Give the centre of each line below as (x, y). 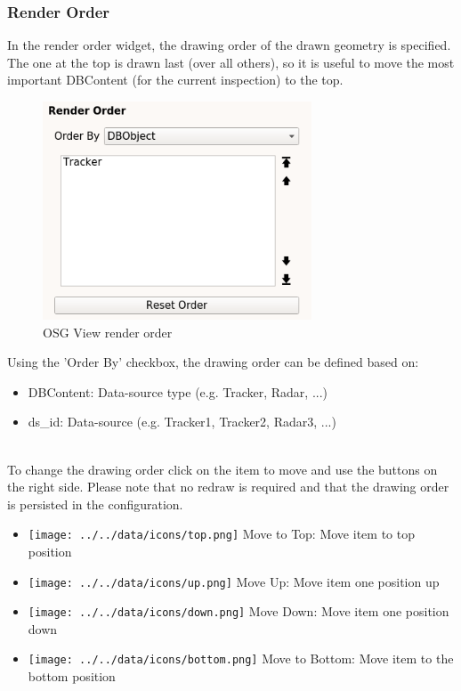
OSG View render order (108, 332)
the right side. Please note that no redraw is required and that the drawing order (228, 487)
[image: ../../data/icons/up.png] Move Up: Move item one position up (234, 581)
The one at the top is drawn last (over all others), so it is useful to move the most (231, 62)
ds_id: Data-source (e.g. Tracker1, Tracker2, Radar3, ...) (182, 422)
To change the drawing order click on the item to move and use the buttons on (222, 469)
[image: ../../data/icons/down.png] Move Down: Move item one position (239, 611)
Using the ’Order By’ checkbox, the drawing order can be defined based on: (213, 362)
